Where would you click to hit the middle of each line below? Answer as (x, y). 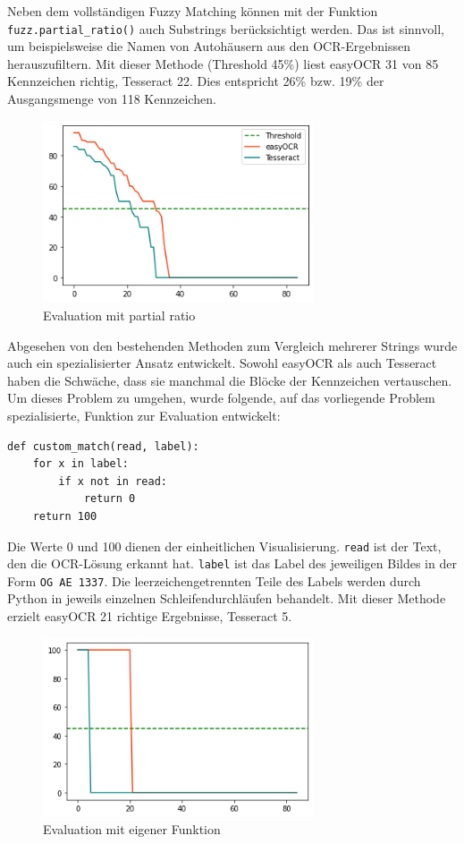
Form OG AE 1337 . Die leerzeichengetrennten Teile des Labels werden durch (214, 580)
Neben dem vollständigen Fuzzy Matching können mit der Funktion (193, 11)
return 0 (110, 499)
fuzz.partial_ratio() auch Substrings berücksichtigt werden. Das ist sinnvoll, (226, 28)
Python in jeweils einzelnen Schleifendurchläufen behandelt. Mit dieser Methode (227, 598)
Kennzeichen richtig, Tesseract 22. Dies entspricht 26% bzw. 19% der (196, 81)
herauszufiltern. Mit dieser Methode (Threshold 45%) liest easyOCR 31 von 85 (223, 63)
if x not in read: (113, 481)
